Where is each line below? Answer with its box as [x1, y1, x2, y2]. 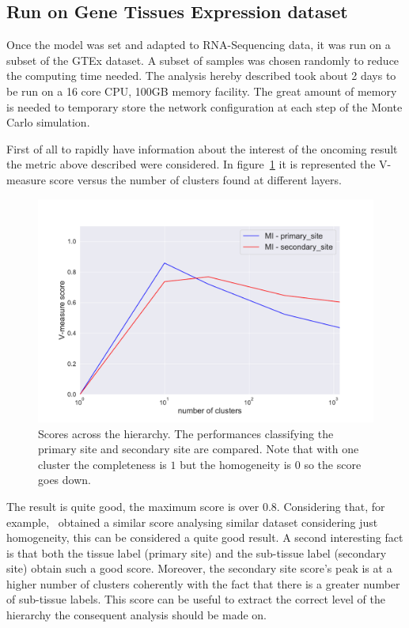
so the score [304, 456, 362, 472]
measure [6, 171, 46, 187]
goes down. [38, 471, 91, 488]
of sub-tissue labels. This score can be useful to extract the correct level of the [6, 591, 385, 607]
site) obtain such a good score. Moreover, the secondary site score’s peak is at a [6, 560, 392, 577]
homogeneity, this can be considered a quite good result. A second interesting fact [6, 529, 403, 546]
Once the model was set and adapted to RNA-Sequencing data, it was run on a [6, 36, 391, 53]
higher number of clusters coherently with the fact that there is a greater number [6, 575, 400, 592]
